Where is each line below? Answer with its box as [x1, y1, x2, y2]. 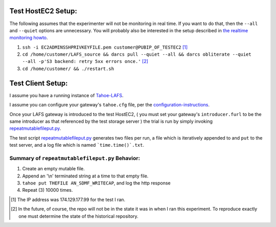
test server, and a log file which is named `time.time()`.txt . [9, 142, 144, 148]
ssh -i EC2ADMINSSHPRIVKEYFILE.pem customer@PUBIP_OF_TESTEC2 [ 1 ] [22, 44, 188, 50]
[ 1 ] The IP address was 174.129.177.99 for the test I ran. [11, 196, 125, 202]
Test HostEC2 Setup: [9, 7, 78, 15]
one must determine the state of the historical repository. [18, 213, 139, 219]
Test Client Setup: [9, 79, 68, 87]
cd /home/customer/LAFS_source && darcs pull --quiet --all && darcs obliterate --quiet [22, 52, 251, 57]
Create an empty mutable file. [22, 166, 85, 172]
